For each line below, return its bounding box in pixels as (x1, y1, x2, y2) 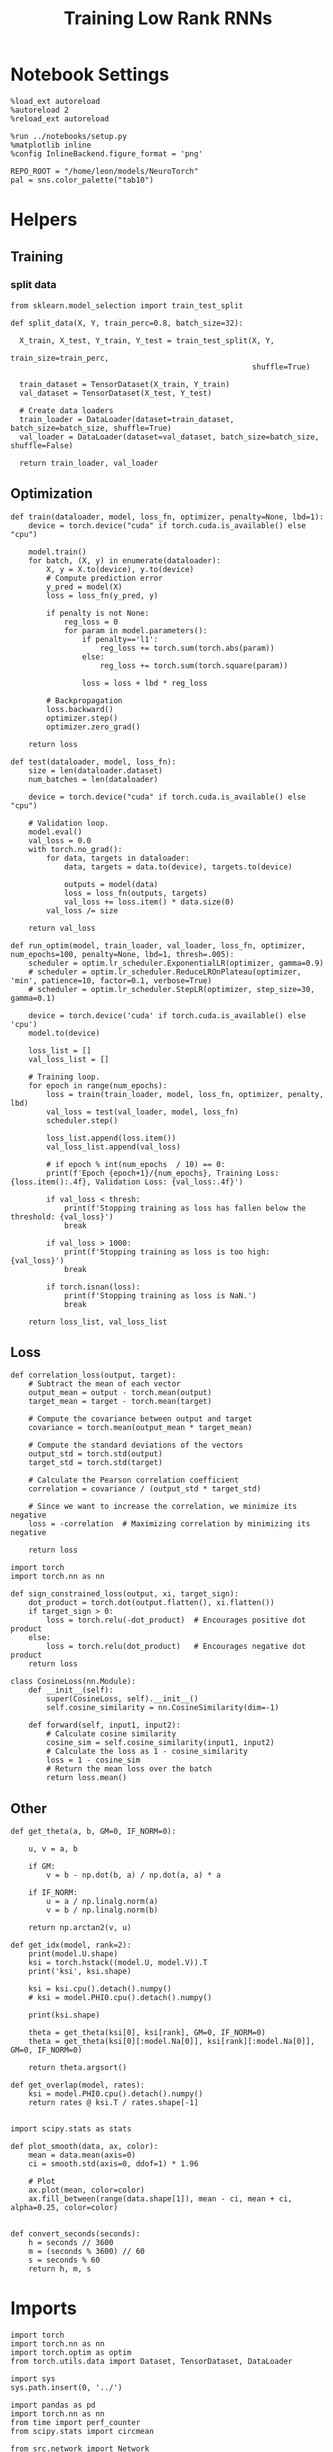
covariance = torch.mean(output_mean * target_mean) (28, 1423, 253, 1433)
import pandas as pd (10, 2400, 97, 2411)
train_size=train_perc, (10, 353, 110, 363)
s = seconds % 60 (28, 2255, 101, 2266)
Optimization (10, 485, 93, 502)
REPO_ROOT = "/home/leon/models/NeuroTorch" (10, 166, 199, 176)
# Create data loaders (19, 405, 114, 416)
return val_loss (28, 923, 97, 933)
